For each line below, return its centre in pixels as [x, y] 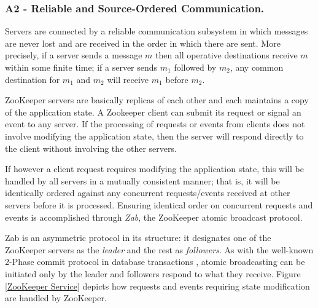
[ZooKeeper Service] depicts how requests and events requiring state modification [157, 286]
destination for [33, 79]
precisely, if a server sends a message [74, 55]
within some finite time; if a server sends [81, 67]
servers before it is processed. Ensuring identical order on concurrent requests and [159, 204]
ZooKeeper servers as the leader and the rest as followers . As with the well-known [159, 249]
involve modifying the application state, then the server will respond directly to [154, 136]
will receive [128, 79]
